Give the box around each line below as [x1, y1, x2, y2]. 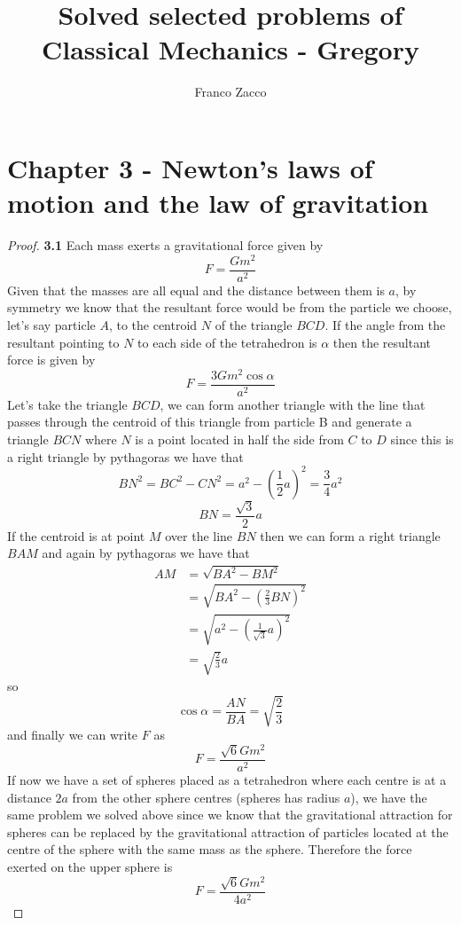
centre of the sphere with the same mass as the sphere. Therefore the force [7, 840, 412, 858]
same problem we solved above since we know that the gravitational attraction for [7, 805, 453, 824]
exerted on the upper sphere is [7, 857, 173, 875]
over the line [165, 526, 233, 545]
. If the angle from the [324, 315, 446, 333]
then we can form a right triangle [260, 526, 441, 545]
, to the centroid [108, 315, 198, 333]
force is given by [7, 350, 96, 369]
